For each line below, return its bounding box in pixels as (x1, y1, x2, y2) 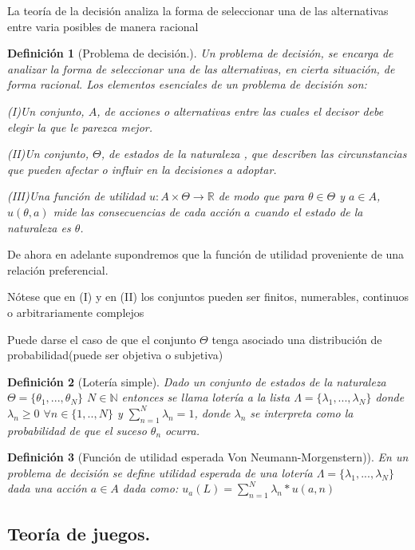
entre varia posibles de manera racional (7, 18, 199, 34)
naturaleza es (7, 219, 71, 235)
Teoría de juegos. (7, 520, 151, 545)
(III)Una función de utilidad (7, 188, 145, 204)
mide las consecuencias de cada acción (53, 203, 241, 220)
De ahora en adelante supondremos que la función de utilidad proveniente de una (7, 246, 405, 263)
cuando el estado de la (254, 203, 363, 220)
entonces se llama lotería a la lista (121, 389, 290, 406)
